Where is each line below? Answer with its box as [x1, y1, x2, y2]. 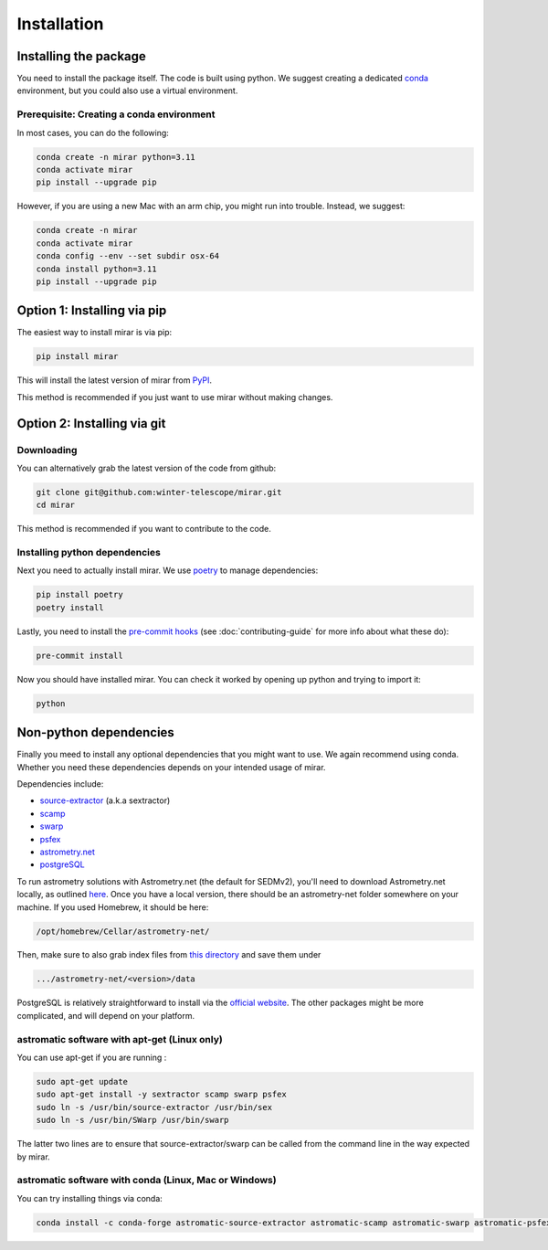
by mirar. [16, 1151, 50, 1162]
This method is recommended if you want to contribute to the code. [16, 524, 271, 535]
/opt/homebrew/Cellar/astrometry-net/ [36, 926, 210, 937]
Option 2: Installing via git [16, 416, 166, 431]
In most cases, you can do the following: [16, 127, 169, 138]
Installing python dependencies [16, 546, 162, 559]
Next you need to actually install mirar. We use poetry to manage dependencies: [16, 565, 319, 576]
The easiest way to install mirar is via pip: [16, 327, 173, 338]
